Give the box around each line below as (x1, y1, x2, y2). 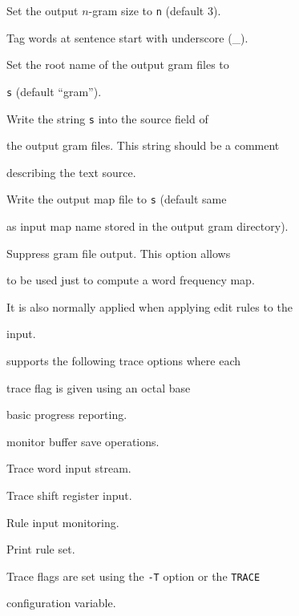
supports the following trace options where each (6, 352, 241, 368)
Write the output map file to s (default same (6, 191, 227, 207)
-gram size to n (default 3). (88, 2, 221, 18)
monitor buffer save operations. (6, 433, 160, 449)
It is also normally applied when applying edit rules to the (6, 298, 293, 315)
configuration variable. (6, 594, 116, 611)
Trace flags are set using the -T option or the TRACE (6, 567, 261, 584)
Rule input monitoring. (6, 513, 119, 530)
